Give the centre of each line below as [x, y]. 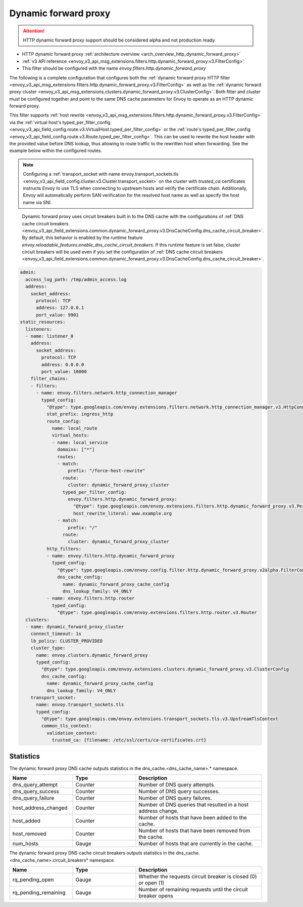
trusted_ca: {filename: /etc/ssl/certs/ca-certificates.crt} [129, 740]
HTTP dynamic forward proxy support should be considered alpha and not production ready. [119, 40]
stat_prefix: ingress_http [80, 414]
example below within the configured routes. [56, 151]
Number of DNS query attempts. [177, 785]
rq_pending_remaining [39, 892]
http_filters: [64, 549]
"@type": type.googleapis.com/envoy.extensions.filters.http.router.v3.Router [157, 613]
